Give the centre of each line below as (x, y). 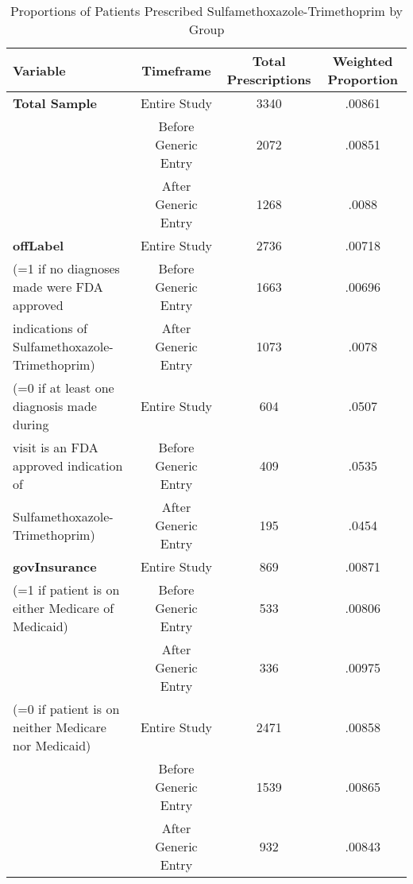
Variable (39, 70)
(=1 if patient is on (66, 589)
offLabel (39, 245)
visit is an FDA (56, 447)
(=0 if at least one (64, 388)
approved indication (68, 465)
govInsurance (55, 566)
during (31, 424)
